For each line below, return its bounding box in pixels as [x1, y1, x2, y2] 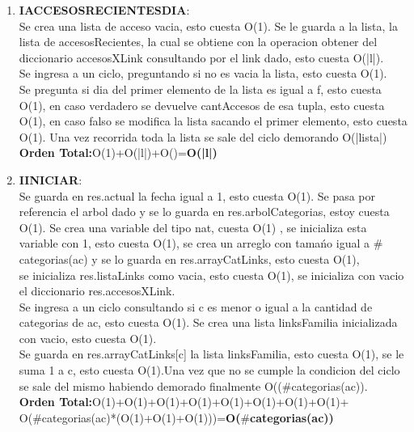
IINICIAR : [19, 171, 82, 188]
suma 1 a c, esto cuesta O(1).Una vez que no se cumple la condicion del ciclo [19, 362, 400, 379]
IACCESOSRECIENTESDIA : [19, 2, 190, 18]
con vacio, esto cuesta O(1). [19, 329, 157, 346]
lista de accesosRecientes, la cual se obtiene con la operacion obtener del [19, 33, 378, 50]
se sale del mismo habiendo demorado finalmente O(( [19, 377, 282, 394]
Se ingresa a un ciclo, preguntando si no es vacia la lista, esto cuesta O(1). [19, 65, 387, 82]
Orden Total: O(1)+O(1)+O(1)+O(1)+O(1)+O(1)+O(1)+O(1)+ [19, 393, 349, 410]
